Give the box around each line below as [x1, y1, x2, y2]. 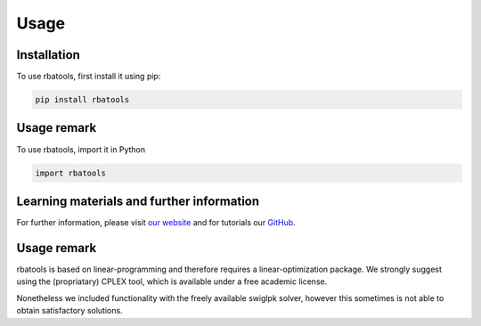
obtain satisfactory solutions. [16, 306, 124, 316]
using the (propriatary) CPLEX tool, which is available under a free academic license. [16, 276, 328, 287]
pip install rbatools [35, 94, 130, 105]
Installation [16, 47, 80, 62]
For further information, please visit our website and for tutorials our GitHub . [16, 217, 296, 228]
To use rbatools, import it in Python [16, 143, 146, 155]
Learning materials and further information [16, 193, 260, 208]
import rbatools [35, 167, 107, 178]
